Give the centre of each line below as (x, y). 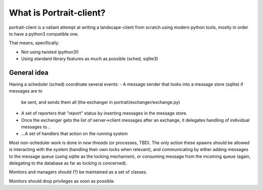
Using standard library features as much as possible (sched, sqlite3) (90, 59)
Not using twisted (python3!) (50, 52)
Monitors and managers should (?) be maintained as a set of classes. (78, 172)
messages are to (26, 91)
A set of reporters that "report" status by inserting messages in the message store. (104, 113)
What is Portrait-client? (57, 13)
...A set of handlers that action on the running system (75, 133)
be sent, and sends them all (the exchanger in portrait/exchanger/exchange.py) (101, 102)
